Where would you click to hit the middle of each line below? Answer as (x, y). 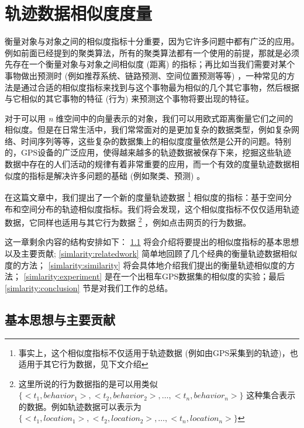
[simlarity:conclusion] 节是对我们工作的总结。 (89, 287)
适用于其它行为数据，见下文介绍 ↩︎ (83, 364)
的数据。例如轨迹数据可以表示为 (80, 406)
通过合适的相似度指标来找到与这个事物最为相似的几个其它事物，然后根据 (160, 87)
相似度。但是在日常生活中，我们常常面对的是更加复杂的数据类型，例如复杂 (148, 130)
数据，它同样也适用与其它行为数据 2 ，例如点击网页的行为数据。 (128, 221)
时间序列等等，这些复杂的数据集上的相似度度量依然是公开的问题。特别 (156, 141)
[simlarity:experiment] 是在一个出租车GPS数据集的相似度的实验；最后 (154, 276)
